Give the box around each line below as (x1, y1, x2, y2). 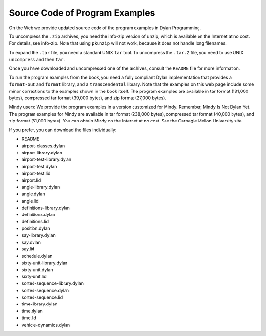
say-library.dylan (21, 232, 56, 238)
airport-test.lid (21, 170, 51, 176)
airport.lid (21, 177, 41, 183)
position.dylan (21, 225, 50, 231)
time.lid (21, 315, 36, 321)
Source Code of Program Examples (9, 7, 155, 18)
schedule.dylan (21, 253, 53, 259)
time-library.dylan (21, 301, 58, 307)
